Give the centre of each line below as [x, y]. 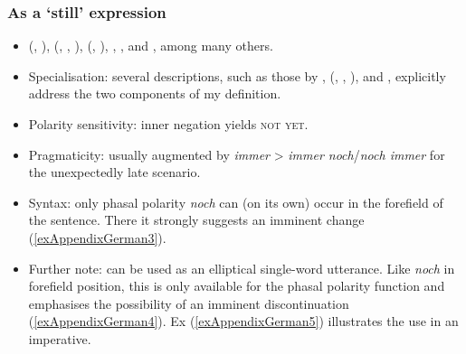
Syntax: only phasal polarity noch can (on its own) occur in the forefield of [236, 202]
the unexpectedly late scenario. [114, 172]
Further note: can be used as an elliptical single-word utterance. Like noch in [242, 268]
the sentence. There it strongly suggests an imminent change [196, 220]
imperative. [60, 338]
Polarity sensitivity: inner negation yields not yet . [168, 124]
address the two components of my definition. [155, 93]
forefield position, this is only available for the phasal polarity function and [237, 286]
